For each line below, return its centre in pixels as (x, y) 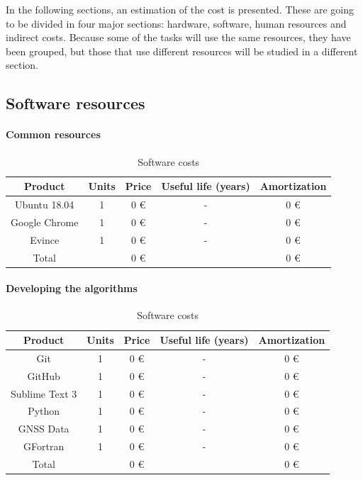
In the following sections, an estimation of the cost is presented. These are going (180, 9)
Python (44, 411)
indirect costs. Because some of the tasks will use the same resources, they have (178, 37)
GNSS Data (44, 429)
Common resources (53, 134)
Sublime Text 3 (44, 393)
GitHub (44, 375)
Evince (45, 239)
